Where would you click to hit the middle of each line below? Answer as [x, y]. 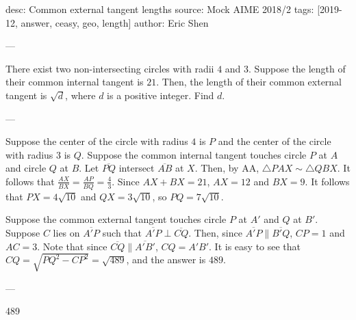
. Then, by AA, [227, 168]
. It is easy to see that [255, 246]
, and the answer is [166, 259]
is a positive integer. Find [161, 95]
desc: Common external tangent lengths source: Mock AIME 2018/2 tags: [160, 9]
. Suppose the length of [297, 68]
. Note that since [72, 246]
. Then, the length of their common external [249, 82]
